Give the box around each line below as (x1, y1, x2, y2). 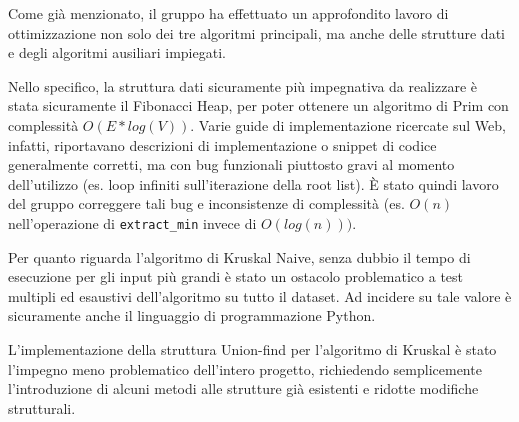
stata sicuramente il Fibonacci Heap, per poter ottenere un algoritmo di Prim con (8, 95, 509, 116)
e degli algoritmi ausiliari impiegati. (8, 42, 226, 63)
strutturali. (8, 397, 76, 418)
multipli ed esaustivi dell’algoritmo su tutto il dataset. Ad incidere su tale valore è (8, 285, 512, 306)
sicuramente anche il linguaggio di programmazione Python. (8, 305, 376, 326)
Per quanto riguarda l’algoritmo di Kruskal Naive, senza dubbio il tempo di (8, 246, 471, 267)
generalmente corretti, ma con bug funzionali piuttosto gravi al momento (8, 154, 455, 175)
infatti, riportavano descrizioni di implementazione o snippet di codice (8, 134, 437, 155)
